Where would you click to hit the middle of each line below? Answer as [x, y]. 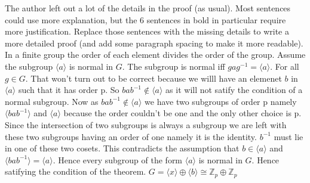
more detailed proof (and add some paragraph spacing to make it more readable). [154, 43]
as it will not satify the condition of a [234, 90]
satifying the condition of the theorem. [76, 171]
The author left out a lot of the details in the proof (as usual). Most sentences [148, 8]
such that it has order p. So [69, 90]
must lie [288, 136]
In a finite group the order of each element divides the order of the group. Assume [155, 55]
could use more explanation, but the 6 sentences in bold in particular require [145, 19]
